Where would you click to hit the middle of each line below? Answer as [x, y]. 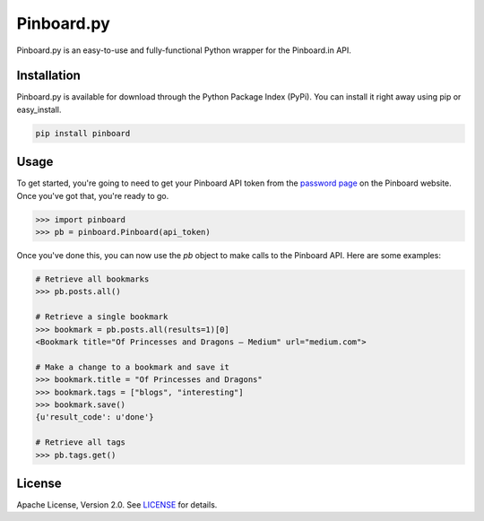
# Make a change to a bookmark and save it [133, 367]
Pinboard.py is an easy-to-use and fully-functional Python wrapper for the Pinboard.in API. [184, 50]
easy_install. [39, 109]
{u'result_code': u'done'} [95, 417]
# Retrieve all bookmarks [92, 279]
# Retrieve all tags [80, 443]
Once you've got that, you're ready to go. [93, 195]
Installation [48, 76]
